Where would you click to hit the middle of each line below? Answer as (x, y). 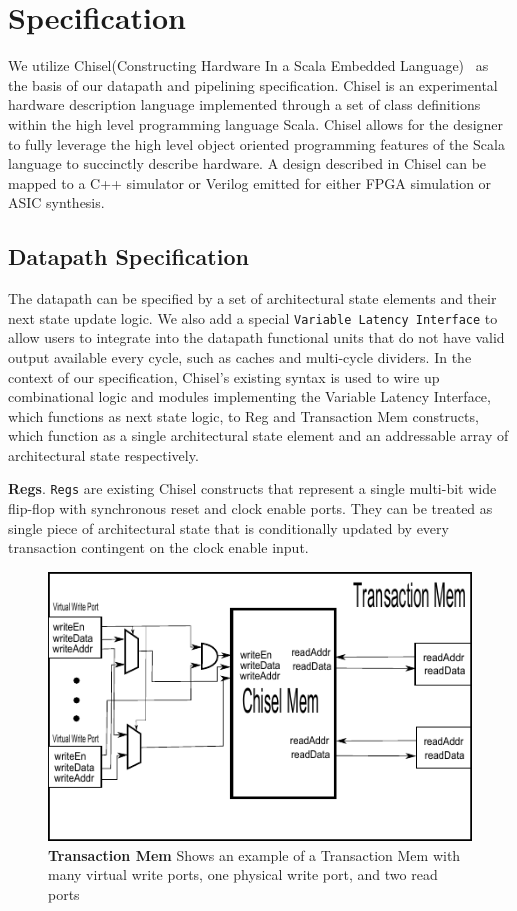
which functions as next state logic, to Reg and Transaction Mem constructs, (243, 415)
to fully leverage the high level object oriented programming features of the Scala (256, 143)
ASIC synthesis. (56, 202)
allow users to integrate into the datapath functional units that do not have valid (256, 337)
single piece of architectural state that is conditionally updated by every (228, 527)
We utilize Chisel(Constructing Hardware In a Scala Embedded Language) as (248, 65)
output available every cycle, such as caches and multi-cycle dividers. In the (240, 356)
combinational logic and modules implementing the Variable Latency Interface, (249, 396)
